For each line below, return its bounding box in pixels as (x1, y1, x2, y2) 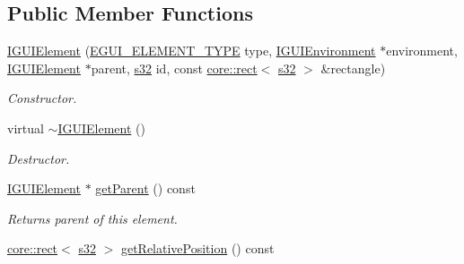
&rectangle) (320, 58, 386, 77)
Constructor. (7, 89, 77, 107)
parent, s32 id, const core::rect (91, 58, 258, 77)
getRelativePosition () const (120, 239, 275, 258)
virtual (7, 118, 44, 137)
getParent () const (95, 179, 196, 198)
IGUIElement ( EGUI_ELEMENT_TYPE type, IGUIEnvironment (7, 41, 376, 60)
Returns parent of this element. (7, 209, 178, 227)
